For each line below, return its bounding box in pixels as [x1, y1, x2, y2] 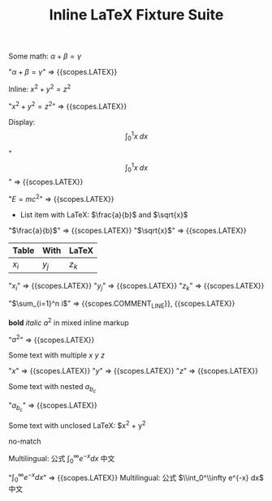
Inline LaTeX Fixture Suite [49, 6, 224, 24]
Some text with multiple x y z [8, 350, 106, 360]
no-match [8, 436, 41, 447]
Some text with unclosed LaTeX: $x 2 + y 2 [8, 419, 146, 430]
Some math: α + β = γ [8, 51, 82, 62]
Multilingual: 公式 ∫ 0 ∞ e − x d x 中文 [8, 452, 115, 465]
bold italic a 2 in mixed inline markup [8, 316, 130, 328]
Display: [8, 117, 36, 126]
